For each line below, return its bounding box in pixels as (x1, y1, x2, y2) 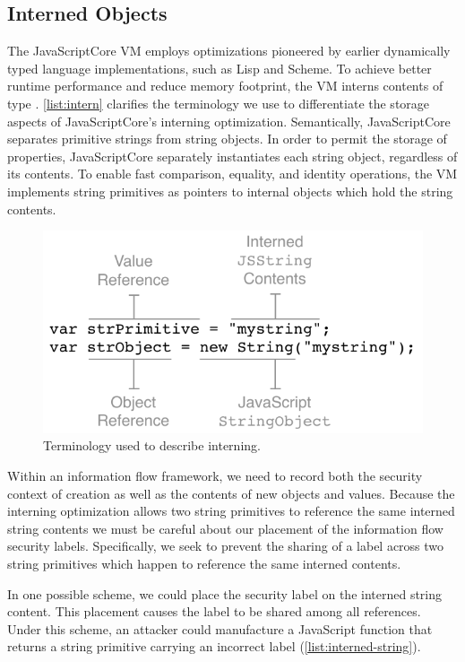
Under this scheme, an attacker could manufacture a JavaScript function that (7, 619, 433, 638)
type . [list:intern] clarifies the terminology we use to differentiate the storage (7, 93, 430, 112)
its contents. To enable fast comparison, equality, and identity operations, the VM (7, 164, 458, 183)
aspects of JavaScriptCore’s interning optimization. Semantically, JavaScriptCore (7, 111, 451, 130)
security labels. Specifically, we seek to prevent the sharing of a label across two (7, 536, 444, 555)
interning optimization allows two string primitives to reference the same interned (7, 501, 455, 520)
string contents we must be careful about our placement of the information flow (7, 518, 443, 537)
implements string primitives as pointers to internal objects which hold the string (7, 181, 453, 200)
